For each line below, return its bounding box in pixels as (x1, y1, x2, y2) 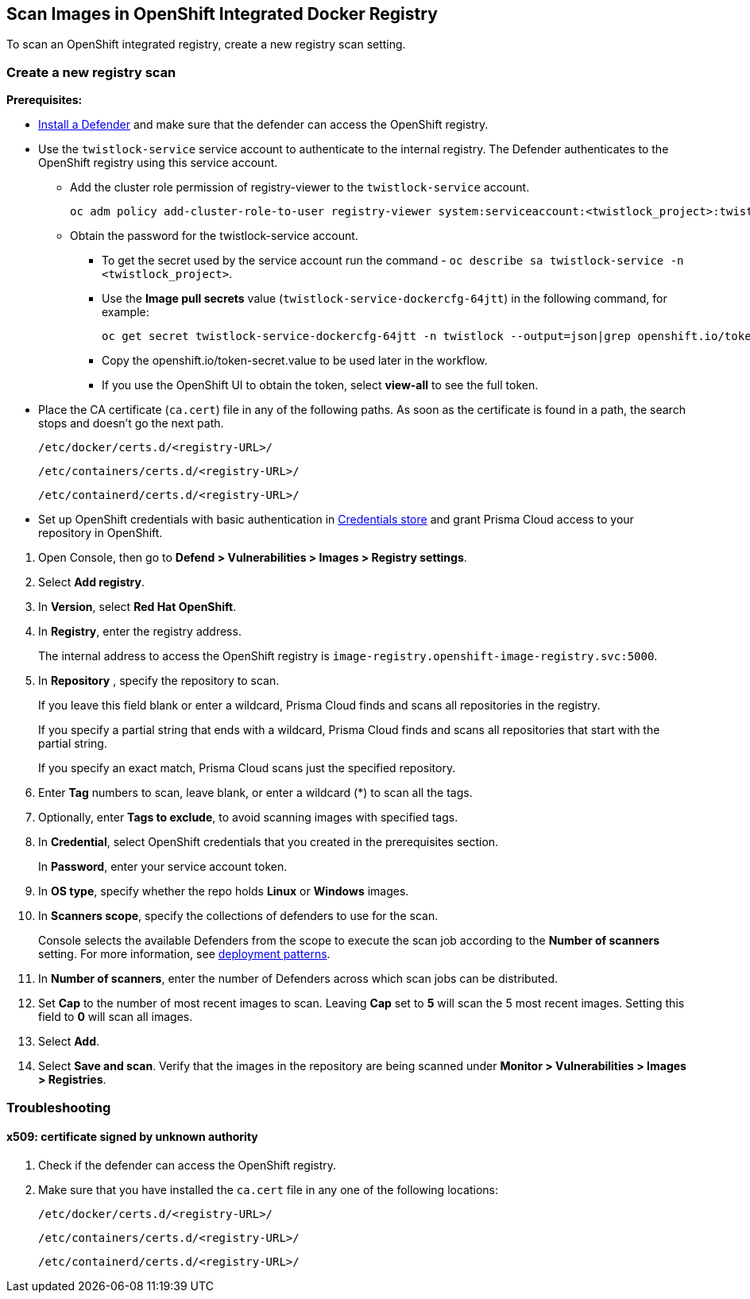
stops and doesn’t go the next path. (38, 416, 224, 431)
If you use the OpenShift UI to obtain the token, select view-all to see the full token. (102, 378, 539, 392)
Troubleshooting (6, 1099, 111, 1115)
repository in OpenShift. (38, 526, 163, 540)
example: (102, 305, 149, 319)
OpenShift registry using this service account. (38, 156, 278, 170)
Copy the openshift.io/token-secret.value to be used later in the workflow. (102, 354, 488, 368)
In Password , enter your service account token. (38, 860, 288, 874)
